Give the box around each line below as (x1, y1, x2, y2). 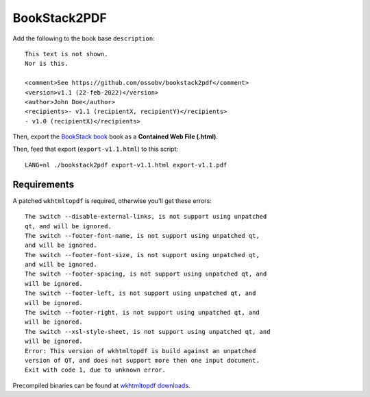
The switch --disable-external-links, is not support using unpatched (25, 213, 267, 221)
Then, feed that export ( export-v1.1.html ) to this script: (12, 145, 178, 154)
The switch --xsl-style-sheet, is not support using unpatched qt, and (25, 328, 271, 335)
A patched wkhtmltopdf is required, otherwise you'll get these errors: (12, 196, 212, 205)
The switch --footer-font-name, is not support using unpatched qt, (25, 232, 260, 239)
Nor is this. (25, 60, 69, 68)
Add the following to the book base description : (12, 34, 155, 43)
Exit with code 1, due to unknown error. (25, 366, 166, 374)
